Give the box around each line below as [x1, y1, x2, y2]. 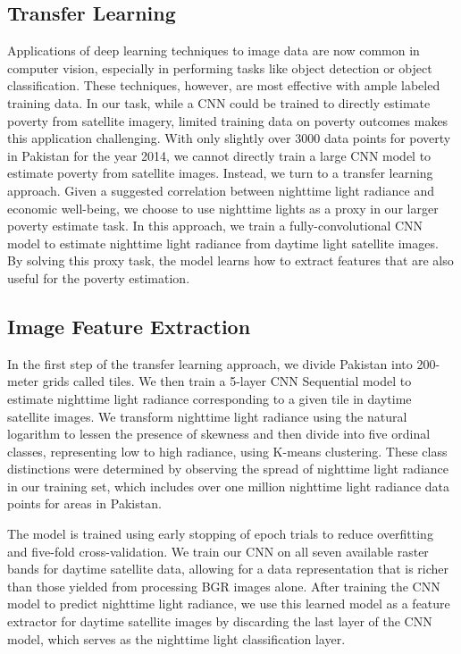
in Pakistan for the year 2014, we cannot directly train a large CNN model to [7, 146, 432, 164]
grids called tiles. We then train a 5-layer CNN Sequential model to [42, 372, 412, 390]
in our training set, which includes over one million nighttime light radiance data [7, 476, 450, 495]
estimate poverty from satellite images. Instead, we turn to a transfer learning [7, 163, 433, 182]
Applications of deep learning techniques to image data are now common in [7, 41, 420, 60]
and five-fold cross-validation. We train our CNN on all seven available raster [7, 541, 429, 560]
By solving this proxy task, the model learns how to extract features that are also [7, 251, 454, 270]
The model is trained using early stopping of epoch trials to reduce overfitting [7, 524, 433, 543]
